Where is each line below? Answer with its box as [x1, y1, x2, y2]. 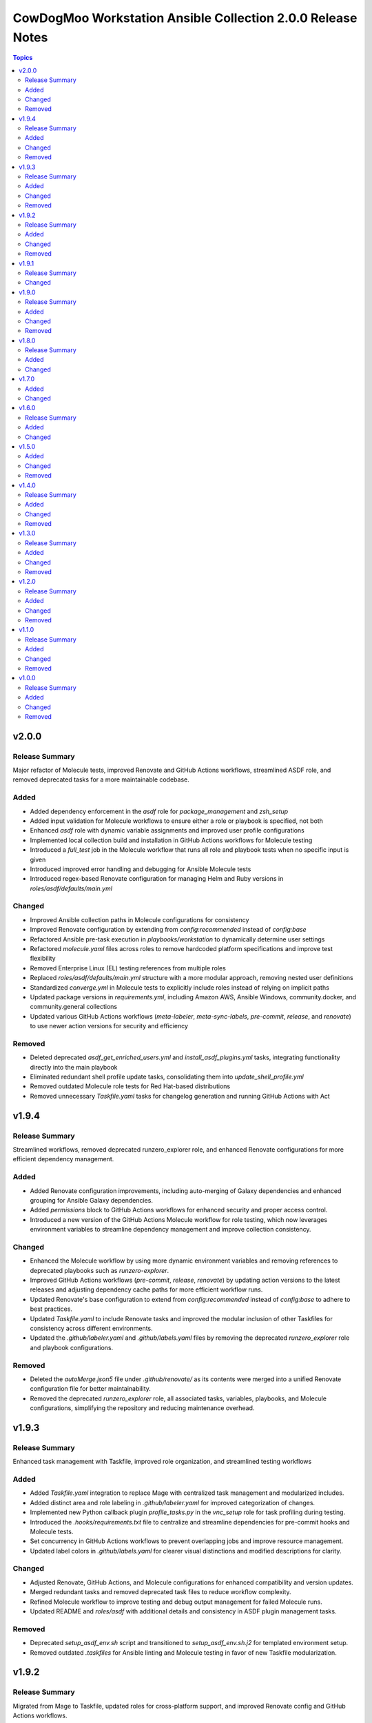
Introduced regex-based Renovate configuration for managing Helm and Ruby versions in [30, 875, 284, 883]
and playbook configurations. [30, 1343, 114, 1352]
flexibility [30, 955, 56, 963]
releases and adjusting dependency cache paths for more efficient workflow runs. [30, 1285, 263, 1294]
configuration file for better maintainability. [30, 1385, 152, 1393]
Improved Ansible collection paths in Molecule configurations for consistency [30, 915, 249, 924]
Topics [12, 54, 33, 62]
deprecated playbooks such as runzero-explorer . [30, 1266, 169, 1274]
